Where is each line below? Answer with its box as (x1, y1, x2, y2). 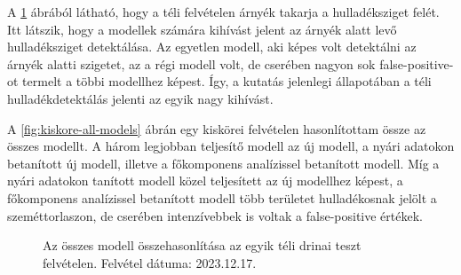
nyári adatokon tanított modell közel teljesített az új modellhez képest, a (7, 171, 403, 190)
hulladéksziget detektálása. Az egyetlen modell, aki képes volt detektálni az (7, 37, 417, 56)
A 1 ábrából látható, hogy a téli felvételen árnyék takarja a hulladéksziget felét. (7, 3, 440, 20)
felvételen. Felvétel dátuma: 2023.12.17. (43, 253, 257, 271)
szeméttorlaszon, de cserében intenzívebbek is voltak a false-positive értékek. (7, 206, 423, 224)
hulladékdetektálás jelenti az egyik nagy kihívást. (7, 89, 274, 107)
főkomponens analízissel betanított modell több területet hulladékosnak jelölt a (7, 188, 437, 207)
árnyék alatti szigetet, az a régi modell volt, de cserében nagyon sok (7, 54, 376, 73)
